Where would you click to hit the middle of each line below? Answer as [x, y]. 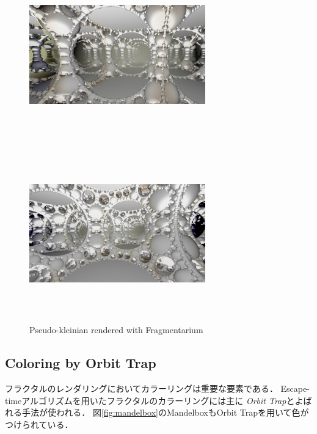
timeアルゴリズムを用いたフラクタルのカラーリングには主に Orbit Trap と [150, 400]
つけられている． [39, 424]
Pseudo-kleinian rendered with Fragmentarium [116, 330]
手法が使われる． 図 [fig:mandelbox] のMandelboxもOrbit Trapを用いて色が [165, 412]
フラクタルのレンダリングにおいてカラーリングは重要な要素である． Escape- [157, 388]
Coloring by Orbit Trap [81, 363]
